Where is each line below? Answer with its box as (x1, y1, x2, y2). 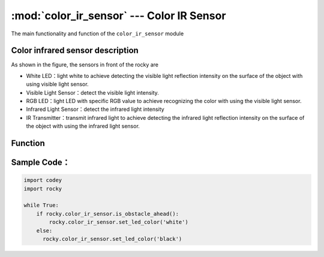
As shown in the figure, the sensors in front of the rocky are (11, 61, 159, 68)
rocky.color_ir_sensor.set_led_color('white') (49, 219, 188, 226)
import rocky (23, 185, 62, 192)
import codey (23, 177, 62, 184)
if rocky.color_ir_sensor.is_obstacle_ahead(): (36, 210, 179, 217)
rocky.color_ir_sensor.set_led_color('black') (43, 235, 182, 242)
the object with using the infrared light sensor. (26, 123, 140, 130)
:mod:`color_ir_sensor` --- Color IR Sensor (11, 9, 226, 22)
